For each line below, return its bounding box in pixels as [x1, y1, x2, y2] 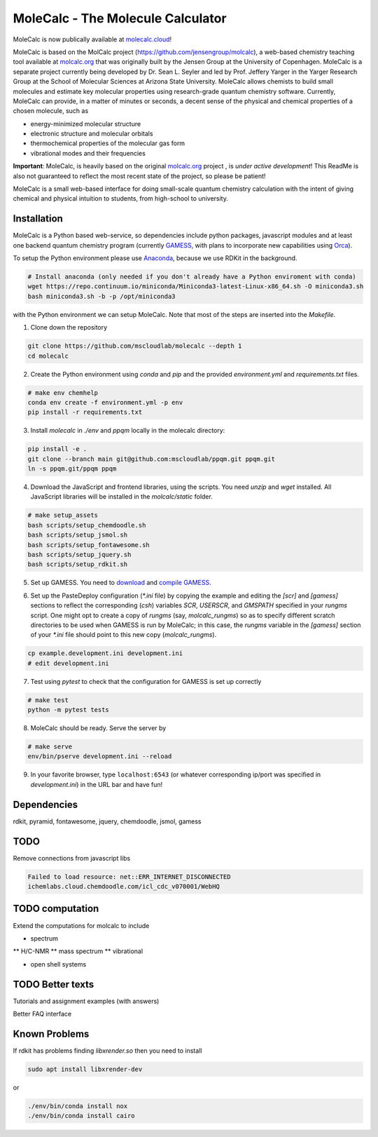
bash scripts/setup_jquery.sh [27, 551, 132, 559]
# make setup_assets [27, 511, 98, 519]
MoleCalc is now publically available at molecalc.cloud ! [13, 35, 172, 43]
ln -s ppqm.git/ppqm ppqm [27, 465, 117, 473]
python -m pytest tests [27, 706, 110, 714]
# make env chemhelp [27, 389, 98, 396]
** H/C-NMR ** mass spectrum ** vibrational [13, 947, 143, 955]
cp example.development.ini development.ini [27, 650, 183, 657]
